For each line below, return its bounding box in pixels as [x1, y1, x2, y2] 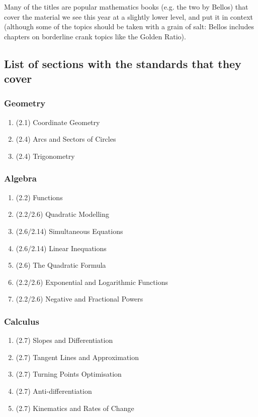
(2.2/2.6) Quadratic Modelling [16, 209, 109, 219]
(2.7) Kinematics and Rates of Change [16, 402, 134, 413]
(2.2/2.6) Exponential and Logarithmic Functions [16, 276, 168, 287]
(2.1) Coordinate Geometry [16, 116, 100, 127]
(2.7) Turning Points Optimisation [16, 369, 122, 379]
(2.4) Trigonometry [16, 150, 75, 161]
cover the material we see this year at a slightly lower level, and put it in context [4, 11, 253, 22]
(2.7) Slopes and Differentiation [16, 335, 113, 345]
